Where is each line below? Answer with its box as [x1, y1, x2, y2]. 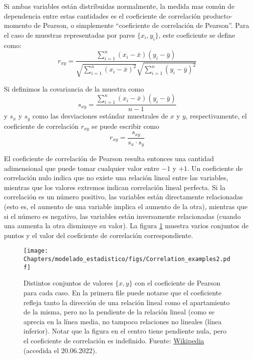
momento [4, 20, 32, 30]
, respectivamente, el [185, 111, 247, 121]
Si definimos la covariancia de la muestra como [4, 83, 144, 94]
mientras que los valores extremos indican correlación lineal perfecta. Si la [4, 182, 226, 192]
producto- [203, 10, 232, 21]
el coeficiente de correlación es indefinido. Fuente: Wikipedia [23, 335, 205, 345]
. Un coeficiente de [187, 163, 243, 173]
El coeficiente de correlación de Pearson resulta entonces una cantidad [4, 153, 214, 164]
